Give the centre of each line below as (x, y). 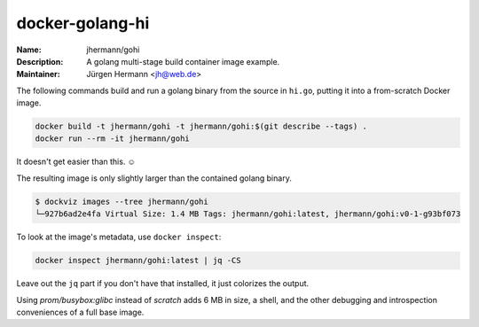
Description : (40, 61)
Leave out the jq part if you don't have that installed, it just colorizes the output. (163, 284)
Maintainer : (39, 74)
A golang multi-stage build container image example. (183, 61)
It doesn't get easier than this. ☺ (76, 162)
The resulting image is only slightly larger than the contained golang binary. (154, 178)
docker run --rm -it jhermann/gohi (112, 139)
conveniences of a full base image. (80, 312)
